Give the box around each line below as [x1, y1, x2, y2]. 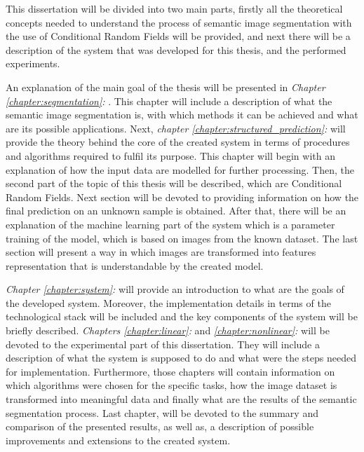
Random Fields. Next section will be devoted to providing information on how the [6, 189, 359, 204]
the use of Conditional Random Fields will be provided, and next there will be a [6, 29, 351, 43]
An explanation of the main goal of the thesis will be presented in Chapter [6, 79, 325, 94]
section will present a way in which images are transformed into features [6, 245, 316, 259]
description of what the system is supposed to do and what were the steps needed [6, 350, 356, 365]
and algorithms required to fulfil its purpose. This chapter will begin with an [6, 148, 335, 163]
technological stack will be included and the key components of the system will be [6, 309, 358, 324]
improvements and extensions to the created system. [6, 432, 231, 447]
